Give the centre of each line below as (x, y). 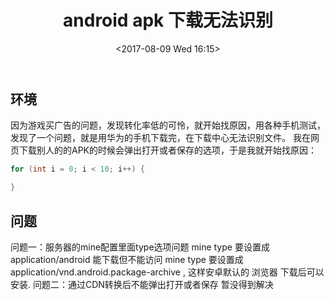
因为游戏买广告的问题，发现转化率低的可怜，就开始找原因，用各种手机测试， (168, 125)
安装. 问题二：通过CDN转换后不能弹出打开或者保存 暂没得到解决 (142, 284)
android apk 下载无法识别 (168, 20)
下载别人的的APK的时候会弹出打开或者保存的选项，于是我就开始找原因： (168, 150)
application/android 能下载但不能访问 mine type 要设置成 (127, 259)
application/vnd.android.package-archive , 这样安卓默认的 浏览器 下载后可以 (167, 272)
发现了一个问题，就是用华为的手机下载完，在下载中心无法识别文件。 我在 (160, 138)
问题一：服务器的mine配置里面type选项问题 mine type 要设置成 (140, 247)
